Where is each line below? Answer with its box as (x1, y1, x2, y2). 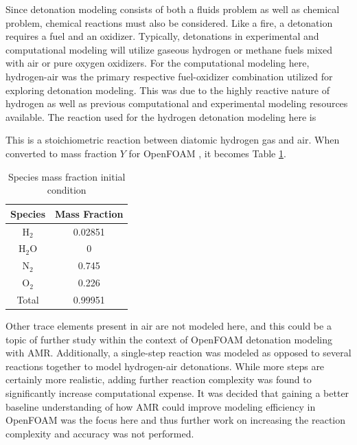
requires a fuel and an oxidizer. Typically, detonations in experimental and (5, 29, 319, 43)
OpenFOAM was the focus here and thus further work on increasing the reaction (5, 413, 346, 427)
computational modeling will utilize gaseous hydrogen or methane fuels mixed (5, 42, 332, 56)
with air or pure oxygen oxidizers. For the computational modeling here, (5, 56, 310, 70)
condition (47, 183, 87, 197)
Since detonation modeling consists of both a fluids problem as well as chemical (5, 2, 340, 16)
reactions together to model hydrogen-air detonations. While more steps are (5, 358, 325, 373)
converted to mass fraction (5, 146, 117, 160)
